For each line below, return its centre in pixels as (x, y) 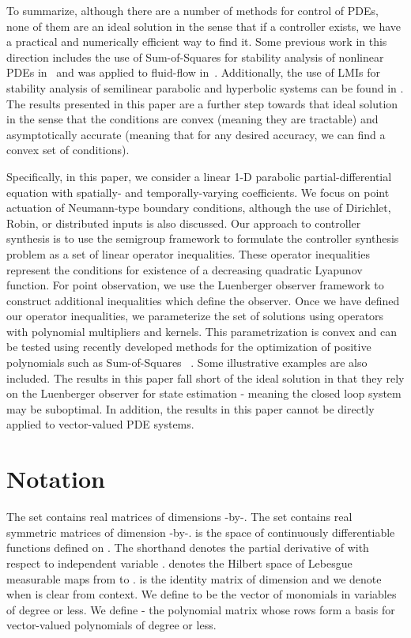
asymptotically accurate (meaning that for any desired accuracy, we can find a (196, 134)
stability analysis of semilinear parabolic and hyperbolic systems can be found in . (205, 87)
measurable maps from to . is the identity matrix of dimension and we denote (194, 578)
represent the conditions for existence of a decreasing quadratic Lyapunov (185, 269)
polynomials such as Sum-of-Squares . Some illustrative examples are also (187, 362)
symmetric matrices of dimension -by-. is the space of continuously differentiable (201, 532)
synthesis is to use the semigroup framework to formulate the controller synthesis (203, 238)
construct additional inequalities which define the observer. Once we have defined (203, 300)
